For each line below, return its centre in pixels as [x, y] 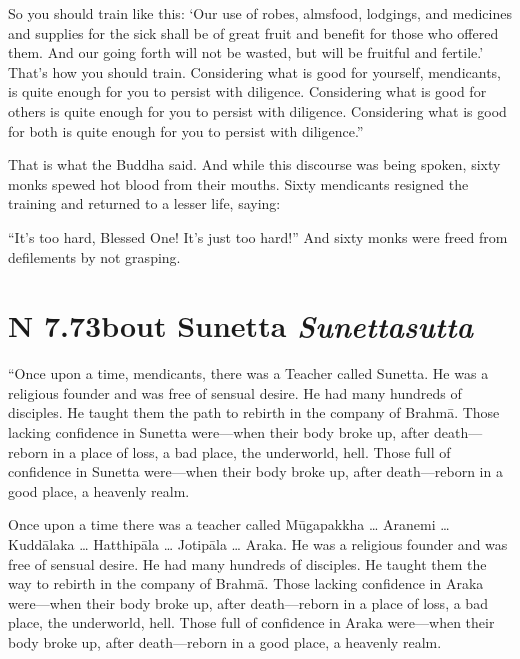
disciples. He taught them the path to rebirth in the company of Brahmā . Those [254, 412]
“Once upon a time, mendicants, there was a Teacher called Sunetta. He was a [248, 373]
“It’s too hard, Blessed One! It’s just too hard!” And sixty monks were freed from [258, 236]
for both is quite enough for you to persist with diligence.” [186, 130]
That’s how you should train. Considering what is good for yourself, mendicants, [254, 71]
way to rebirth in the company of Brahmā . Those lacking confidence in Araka [246, 583]
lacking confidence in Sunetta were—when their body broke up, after [219, 432]
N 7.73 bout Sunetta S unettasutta [240, 326]
